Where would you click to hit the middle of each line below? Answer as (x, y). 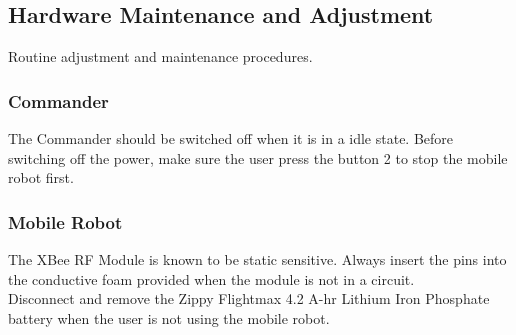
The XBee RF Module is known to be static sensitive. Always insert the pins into (257, 259)
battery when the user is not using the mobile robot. (169, 317)
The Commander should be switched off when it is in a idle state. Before (231, 138)
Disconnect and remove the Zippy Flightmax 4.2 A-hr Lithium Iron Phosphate (249, 298)
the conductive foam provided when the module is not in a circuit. (211, 278)
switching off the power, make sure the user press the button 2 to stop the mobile (258, 157)
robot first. (41, 177)
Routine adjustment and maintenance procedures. (160, 56)
